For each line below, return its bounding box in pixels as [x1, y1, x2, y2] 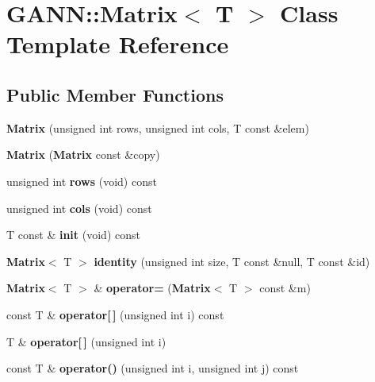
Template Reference [6, 28, 229, 60]
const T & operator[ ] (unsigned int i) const [6, 306, 224, 322]
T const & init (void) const [6, 226, 140, 243]
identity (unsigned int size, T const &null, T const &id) [94, 253, 370, 269]
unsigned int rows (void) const [6, 172, 157, 189]
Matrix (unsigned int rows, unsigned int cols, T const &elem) [6, 119, 309, 136]
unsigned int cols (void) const [6, 199, 152, 216]
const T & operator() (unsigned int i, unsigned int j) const [6, 360, 299, 376]
